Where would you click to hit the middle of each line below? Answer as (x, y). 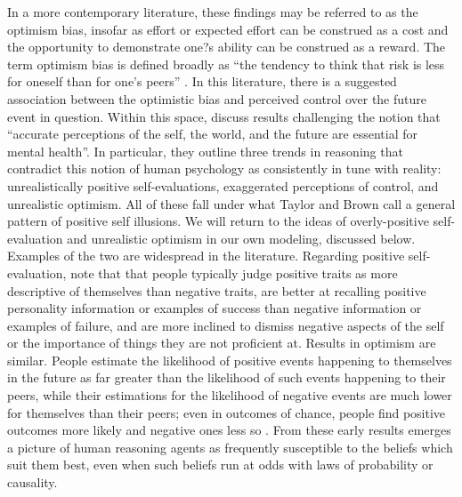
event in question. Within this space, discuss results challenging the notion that (224, 116)
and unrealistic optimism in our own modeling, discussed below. (241, 238)
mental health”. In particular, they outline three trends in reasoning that (205, 151)
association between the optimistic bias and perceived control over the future (217, 98)
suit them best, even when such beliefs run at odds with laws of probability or (220, 465)
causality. (32, 482)
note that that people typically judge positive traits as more (234, 273)
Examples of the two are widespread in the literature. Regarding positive (206, 256)
